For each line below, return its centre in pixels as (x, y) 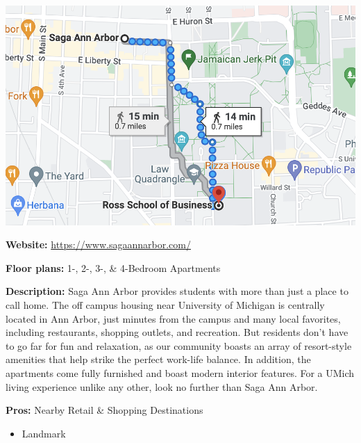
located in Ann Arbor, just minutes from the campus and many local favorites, (173, 318)
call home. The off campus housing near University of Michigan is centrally (165, 305)
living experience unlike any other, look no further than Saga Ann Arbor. (162, 386)
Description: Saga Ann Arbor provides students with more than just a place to (177, 291)
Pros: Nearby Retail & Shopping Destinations (104, 410)
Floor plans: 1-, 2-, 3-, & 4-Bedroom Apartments (113, 267)
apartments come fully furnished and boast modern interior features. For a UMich (180, 372)
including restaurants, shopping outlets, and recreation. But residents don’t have (177, 332)
